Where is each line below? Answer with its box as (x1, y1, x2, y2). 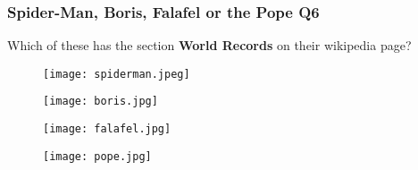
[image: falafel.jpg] (43, 123, 171, 136)
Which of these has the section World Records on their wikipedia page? (7, 36, 412, 55)
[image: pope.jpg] (43, 149, 152, 163)
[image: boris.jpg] (43, 95, 158, 108)
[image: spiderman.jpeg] (43, 67, 190, 81)
